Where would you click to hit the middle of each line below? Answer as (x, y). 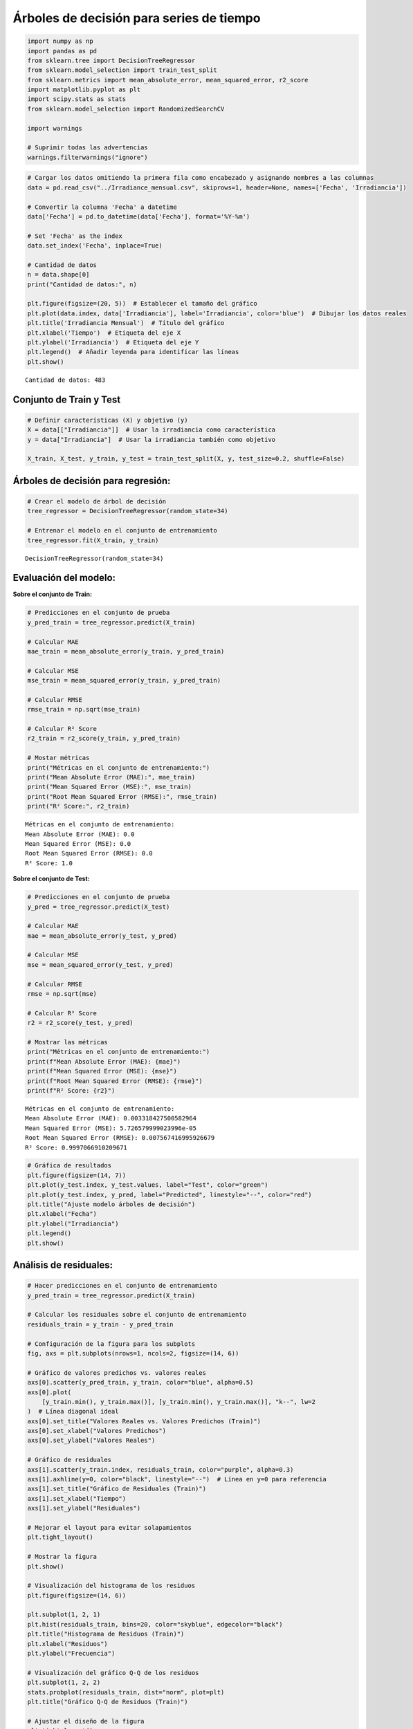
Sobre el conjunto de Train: (53, 594)
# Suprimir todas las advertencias (88, 148)
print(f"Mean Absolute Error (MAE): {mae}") (104, 1061)
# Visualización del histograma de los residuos (111, 1586)
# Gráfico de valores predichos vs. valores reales (117, 1372)
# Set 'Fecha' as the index (75, 236)
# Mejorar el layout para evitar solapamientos (109, 1527)
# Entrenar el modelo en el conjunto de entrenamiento (122, 530)
